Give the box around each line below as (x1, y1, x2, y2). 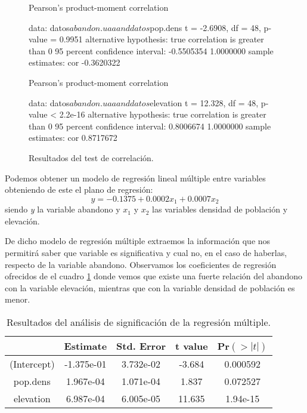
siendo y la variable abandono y (5, 203, 120, 215)
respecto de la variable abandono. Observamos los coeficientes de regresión (5, 258, 277, 270)
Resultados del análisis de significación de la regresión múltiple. (6, 315, 271, 329)
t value (175, 338, 208, 353)
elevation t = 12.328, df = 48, (150, 96, 259, 109)
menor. (5, 293, 30, 306)
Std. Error (116, 338, 166, 353)
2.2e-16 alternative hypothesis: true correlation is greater (59, 108, 266, 121)
